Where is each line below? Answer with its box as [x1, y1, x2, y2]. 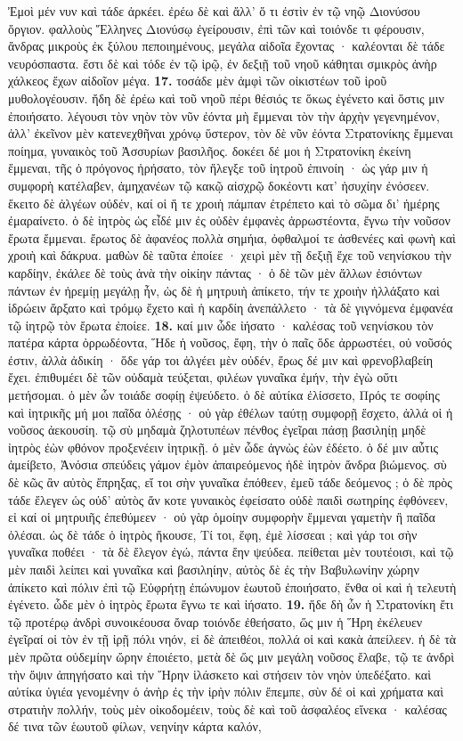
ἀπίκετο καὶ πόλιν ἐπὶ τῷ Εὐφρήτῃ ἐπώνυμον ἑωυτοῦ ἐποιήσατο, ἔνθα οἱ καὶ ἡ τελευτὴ [8, 577, 457, 596]
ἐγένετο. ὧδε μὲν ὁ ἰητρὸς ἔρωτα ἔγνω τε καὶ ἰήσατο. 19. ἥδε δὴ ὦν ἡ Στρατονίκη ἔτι [8, 595, 454, 614]
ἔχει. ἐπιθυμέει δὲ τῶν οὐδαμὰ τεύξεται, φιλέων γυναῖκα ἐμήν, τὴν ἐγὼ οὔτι [8, 368, 398, 387]
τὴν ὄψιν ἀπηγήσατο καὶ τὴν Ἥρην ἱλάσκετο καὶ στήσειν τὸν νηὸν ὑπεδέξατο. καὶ [8, 664, 431, 683]
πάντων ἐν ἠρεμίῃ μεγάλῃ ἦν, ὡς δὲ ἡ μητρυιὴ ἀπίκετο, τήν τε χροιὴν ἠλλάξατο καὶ [8, 281, 440, 299]
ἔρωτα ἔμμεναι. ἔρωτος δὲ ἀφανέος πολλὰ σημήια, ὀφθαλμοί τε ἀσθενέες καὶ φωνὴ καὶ [8, 228, 456, 247]
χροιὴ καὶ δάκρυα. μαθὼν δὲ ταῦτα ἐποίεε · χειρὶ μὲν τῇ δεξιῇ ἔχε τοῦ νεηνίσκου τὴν [8, 246, 451, 265]
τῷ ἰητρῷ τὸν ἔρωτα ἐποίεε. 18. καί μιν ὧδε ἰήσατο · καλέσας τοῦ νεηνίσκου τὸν [8, 315, 434, 334]
